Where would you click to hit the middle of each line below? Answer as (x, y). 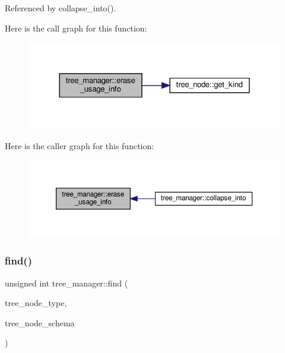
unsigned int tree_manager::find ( (66, 283)
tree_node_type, (36, 303)
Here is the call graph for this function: (76, 28)
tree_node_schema (40, 322)
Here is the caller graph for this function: (80, 145)
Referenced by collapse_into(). (61, 8)
